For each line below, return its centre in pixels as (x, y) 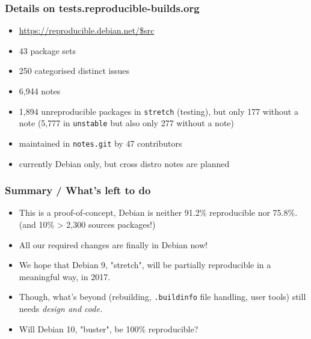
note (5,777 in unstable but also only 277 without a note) (127, 123)
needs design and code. (61, 308)
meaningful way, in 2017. (65, 276)
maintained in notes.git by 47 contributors (100, 143)
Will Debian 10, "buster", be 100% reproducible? (109, 328)
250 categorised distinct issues (74, 71)
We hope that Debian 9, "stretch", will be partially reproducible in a (145, 265)
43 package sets (48, 50)
